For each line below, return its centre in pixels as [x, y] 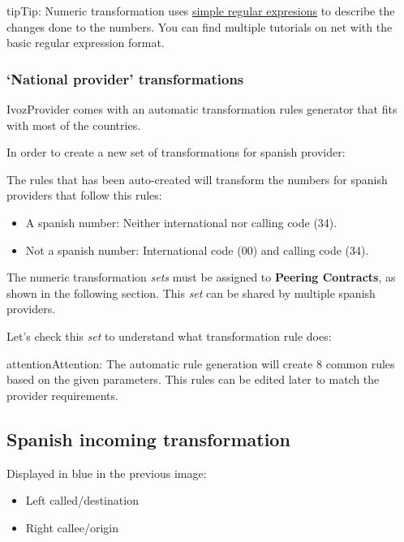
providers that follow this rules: [84, 195]
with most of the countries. [74, 125]
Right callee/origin [72, 527]
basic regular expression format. [86, 43]
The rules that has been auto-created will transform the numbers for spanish [197, 179]
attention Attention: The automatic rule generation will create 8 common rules [201, 363]
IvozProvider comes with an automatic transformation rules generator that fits [202, 109]
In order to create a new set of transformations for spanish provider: [176, 152]
